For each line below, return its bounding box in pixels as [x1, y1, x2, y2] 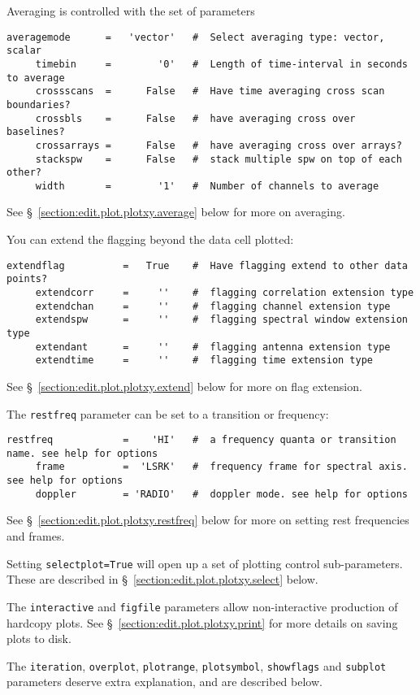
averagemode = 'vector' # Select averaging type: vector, [6, 31, 385, 43]
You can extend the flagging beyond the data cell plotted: [6, 231, 294, 248]
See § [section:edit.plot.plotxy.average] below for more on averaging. [6, 203, 345, 220]
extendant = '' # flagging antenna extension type [35, 341, 391, 353]
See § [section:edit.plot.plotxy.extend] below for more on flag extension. [6, 377, 362, 394]
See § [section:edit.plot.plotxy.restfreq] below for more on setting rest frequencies [6, 511, 409, 528]
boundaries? [6, 98, 71, 111]
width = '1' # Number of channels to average [35, 180, 379, 192]
